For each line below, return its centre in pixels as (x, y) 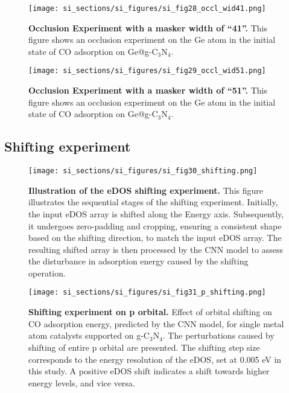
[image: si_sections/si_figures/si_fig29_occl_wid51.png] (147, 71)
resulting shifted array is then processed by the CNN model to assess (156, 249)
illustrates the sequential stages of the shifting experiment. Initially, (153, 202)
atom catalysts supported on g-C (89, 335)
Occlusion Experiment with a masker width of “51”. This (148, 90)
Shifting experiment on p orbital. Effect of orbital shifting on (150, 312)
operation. (47, 273)
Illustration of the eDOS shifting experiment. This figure (146, 190)
